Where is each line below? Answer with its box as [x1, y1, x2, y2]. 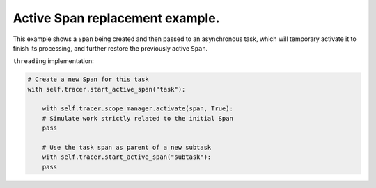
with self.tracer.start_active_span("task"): [27, 85, 186, 93]
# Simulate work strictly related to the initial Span [42, 114, 233, 122]
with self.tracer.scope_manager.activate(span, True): [42, 105, 233, 112]
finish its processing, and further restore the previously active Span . [13, 44, 208, 52]
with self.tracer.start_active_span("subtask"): [42, 153, 212, 161]
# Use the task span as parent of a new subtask [42, 144, 212, 152]
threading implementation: [13, 57, 94, 65]
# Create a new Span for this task [27, 76, 149, 83]
